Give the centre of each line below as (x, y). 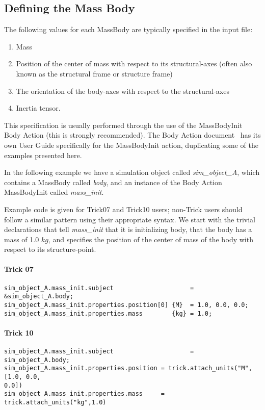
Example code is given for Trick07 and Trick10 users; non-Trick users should (123, 209)
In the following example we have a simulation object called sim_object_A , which (132, 172)
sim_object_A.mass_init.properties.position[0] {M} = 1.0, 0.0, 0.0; (126, 305)
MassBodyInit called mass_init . (54, 192)
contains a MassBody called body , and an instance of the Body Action (113, 182)
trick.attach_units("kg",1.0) (55, 403)
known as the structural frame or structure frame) (94, 73)
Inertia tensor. (38, 108)
